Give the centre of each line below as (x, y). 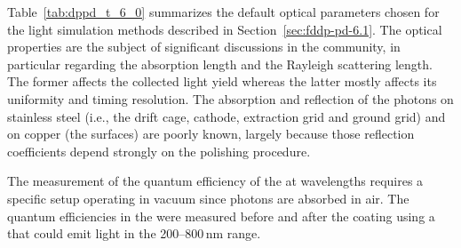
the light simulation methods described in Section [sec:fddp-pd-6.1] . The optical (225, 29)
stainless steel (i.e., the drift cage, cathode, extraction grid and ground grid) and (227, 116)
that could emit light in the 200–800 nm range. (134, 233)
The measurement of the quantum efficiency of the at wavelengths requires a (215, 181)
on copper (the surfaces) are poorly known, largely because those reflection (211, 134)
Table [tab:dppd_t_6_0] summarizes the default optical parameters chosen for (223, 12)
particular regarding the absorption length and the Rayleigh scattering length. (220, 64)
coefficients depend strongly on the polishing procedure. (159, 151)
